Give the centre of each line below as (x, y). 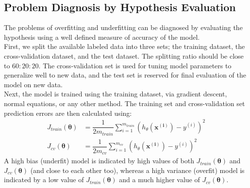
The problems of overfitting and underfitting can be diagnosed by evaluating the (123, 27)
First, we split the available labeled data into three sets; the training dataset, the (125, 46)
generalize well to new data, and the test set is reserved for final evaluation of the (125, 75)
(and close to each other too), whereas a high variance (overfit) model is (137, 170)
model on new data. (33, 84)
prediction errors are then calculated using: (68, 113)
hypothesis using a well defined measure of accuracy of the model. (102, 37)
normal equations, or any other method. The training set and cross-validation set (125, 103)
